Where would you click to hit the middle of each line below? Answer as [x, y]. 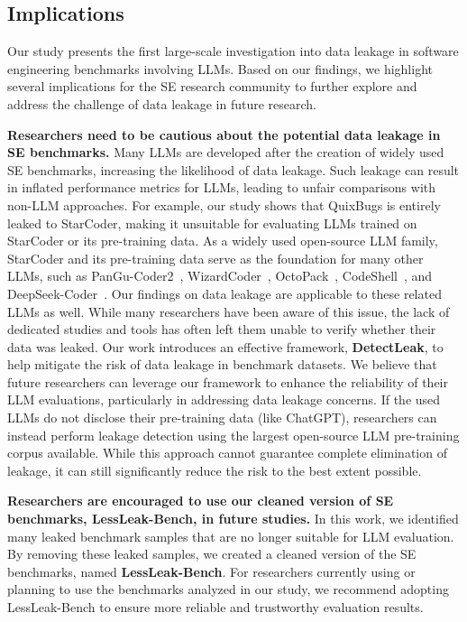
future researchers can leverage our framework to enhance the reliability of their [228, 381]
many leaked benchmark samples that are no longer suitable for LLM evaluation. [231, 536]
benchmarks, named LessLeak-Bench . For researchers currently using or [211, 571]
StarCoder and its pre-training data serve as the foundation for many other [215, 258]
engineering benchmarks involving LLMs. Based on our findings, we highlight [220, 68]
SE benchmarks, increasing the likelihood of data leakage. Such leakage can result [233, 169]
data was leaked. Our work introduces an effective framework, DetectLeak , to [225, 346]
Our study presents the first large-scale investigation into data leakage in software [233, 51]
